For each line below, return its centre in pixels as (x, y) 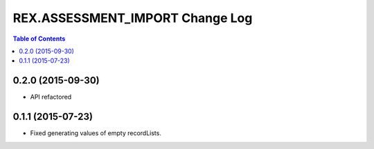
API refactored (51, 97)
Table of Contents (39, 39)
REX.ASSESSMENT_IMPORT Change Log (133, 18)
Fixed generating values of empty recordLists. (96, 133)
